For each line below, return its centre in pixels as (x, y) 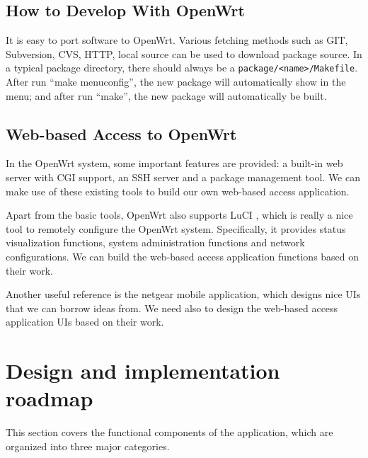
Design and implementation (143, 371)
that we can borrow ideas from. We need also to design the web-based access (172, 308)
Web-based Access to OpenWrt (121, 133)
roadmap (50, 398)
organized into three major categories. (88, 446)
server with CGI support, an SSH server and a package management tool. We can (183, 177)
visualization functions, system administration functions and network (155, 242)
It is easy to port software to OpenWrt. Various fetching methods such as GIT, (177, 40)
